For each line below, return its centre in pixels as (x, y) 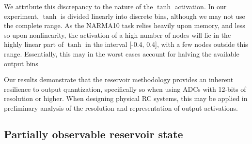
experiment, (21, 16)
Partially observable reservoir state (94, 134)
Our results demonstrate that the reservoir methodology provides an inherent (119, 79)
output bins (21, 63)
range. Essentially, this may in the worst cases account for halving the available (122, 53)
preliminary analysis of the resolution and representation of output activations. (121, 108)
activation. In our (201, 6)
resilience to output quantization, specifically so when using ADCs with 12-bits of (125, 89)
